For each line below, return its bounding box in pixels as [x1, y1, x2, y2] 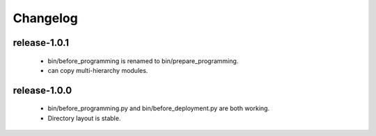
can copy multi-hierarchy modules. [47, 66, 148, 74]
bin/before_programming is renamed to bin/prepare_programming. [47, 56, 239, 65]
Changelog [13, 10, 78, 26]
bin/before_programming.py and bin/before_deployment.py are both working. [47, 104, 270, 112]
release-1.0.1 [13, 37, 70, 49]
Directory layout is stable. [47, 114, 121, 122]
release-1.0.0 [13, 84, 72, 96]
